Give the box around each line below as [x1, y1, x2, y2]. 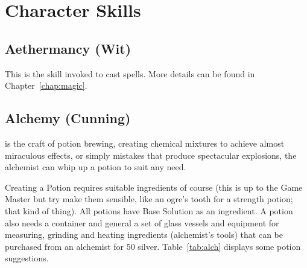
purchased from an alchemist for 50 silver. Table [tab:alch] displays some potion [5, 240, 301, 252]
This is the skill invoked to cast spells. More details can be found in [5, 67, 255, 80]
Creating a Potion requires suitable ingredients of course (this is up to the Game [5, 180, 303, 193]
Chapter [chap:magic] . [5, 79, 87, 92]
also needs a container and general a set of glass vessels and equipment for [5, 216, 279, 229]
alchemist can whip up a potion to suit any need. [5, 161, 186, 173]
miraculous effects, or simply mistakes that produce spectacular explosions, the [5, 148, 297, 161]
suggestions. [5, 252, 49, 264]
